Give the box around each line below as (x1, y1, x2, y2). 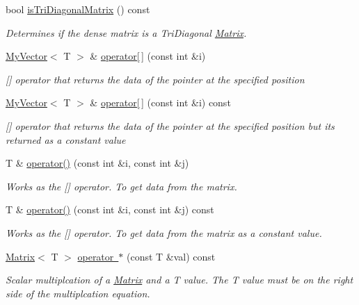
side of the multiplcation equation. (6, 286, 150, 300)
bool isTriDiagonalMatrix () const (6, 2, 150, 16)
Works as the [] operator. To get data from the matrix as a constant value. (6, 225, 322, 240)
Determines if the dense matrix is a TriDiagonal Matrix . (6, 25, 247, 40)
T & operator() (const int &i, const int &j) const (6, 202, 214, 217)
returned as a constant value (6, 132, 126, 147)
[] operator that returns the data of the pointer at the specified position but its (6, 118, 335, 133)
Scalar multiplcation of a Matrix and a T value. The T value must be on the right (6, 272, 353, 287)
